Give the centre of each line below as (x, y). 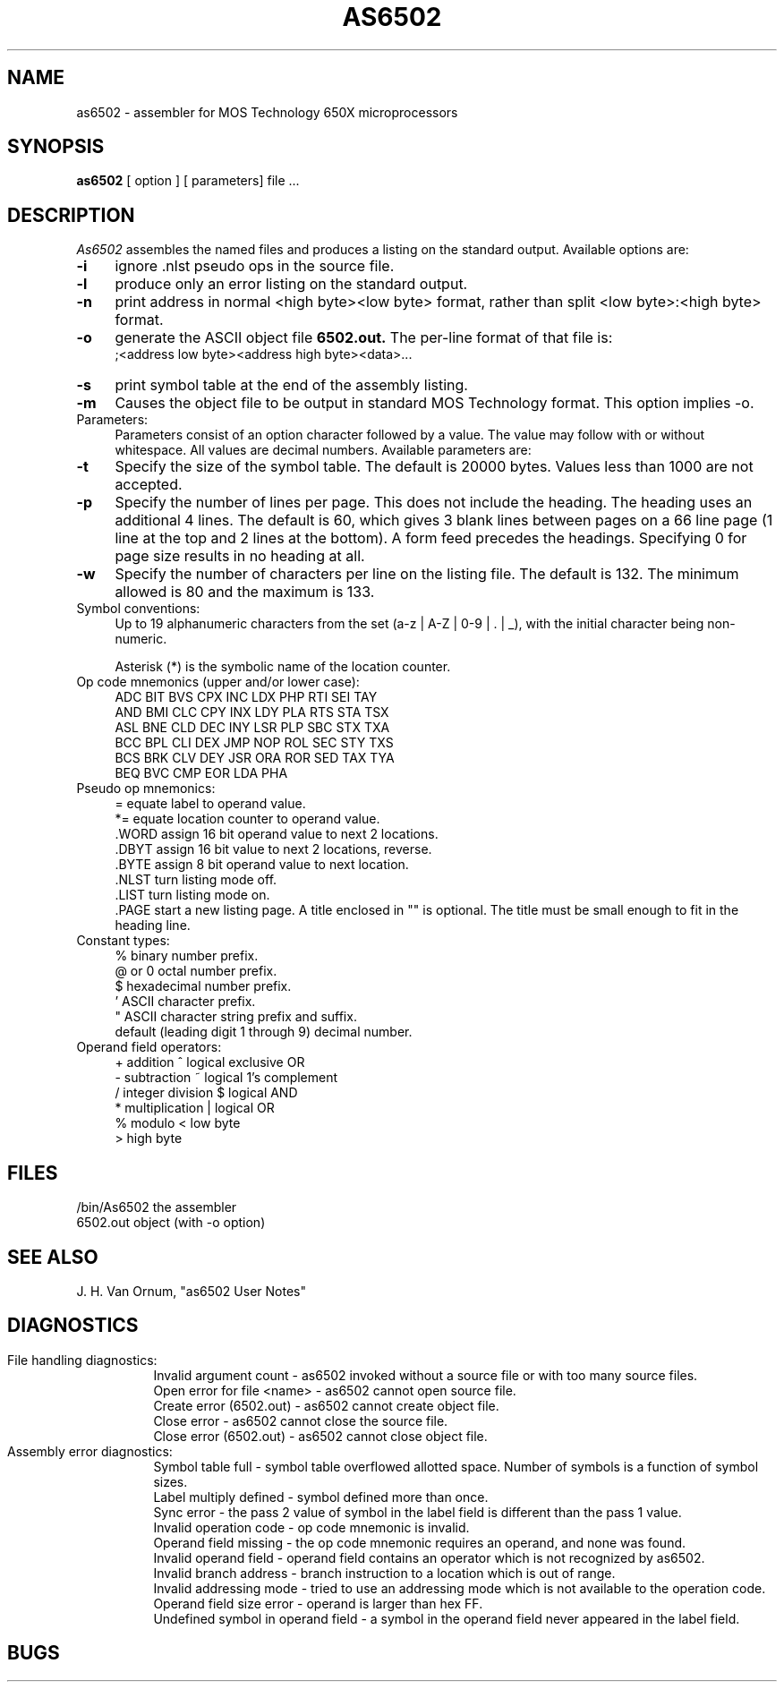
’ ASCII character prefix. (185, 1002)
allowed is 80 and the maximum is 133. (245, 592)
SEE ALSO (53, 1257)
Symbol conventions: (138, 609)
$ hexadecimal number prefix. (203, 986)
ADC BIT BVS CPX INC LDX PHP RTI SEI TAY (246, 697)
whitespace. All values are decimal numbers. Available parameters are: (323, 450)
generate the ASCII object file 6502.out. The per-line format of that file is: (364, 338)
